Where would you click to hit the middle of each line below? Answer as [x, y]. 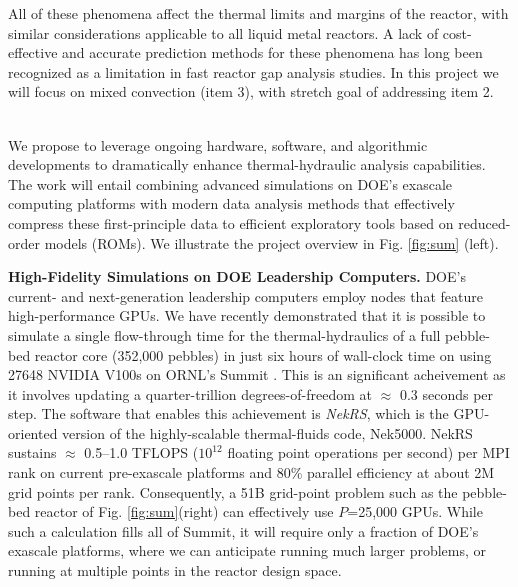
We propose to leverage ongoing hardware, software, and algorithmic [218, 144]
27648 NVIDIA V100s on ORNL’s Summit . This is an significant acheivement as [257, 374]
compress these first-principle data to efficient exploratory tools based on [231, 222]
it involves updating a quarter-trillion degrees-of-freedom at [190, 393]
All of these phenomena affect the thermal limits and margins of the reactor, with [258, 13]
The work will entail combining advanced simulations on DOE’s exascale [230, 183]
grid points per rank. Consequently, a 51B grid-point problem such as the [233, 491]
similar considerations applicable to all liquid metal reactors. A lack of [223, 32]
